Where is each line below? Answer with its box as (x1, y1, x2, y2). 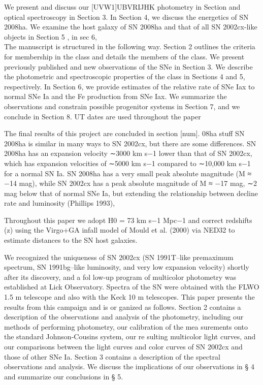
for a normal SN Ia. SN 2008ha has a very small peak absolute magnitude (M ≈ (4, 168, 252, 178)
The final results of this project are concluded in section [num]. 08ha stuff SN (4, 128, 245, 139)
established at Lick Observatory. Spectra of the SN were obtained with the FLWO (4, 281, 259, 292)
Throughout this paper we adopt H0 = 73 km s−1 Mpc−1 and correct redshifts (4, 214, 252, 225)
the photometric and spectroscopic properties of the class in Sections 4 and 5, (4, 71, 245, 82)
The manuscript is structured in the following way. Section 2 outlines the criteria (4, 41, 255, 52)
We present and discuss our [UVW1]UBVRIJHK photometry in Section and (4, 2, 241, 12)
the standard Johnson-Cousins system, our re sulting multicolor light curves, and (4, 331, 256, 342)
